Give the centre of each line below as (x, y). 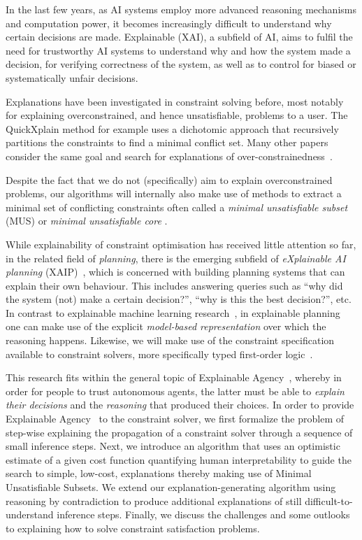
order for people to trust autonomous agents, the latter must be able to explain (175, 391)
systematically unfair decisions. (72, 77)
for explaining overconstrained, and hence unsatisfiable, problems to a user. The (177, 115)
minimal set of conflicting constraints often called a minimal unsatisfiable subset (177, 207)
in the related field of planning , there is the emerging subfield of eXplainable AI (176, 258)
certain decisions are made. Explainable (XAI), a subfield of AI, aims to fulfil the (179, 37)
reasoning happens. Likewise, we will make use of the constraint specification (170, 340)
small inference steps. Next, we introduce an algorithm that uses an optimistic (173, 446)
